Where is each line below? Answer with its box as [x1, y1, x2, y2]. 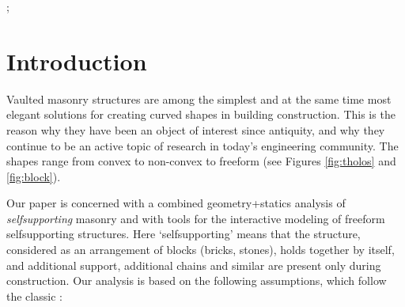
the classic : [6, 287, 62, 304]
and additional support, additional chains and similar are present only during [6, 256, 381, 273]
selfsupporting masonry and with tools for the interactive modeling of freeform [6, 210, 385, 226]
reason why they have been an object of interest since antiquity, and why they [6, 121, 385, 138]
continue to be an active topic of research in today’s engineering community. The [6, 137, 399, 153]
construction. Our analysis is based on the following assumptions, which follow [6, 272, 387, 289]
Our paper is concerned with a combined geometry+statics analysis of [6, 195, 346, 211]
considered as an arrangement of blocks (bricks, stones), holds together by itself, [6, 241, 395, 258]
